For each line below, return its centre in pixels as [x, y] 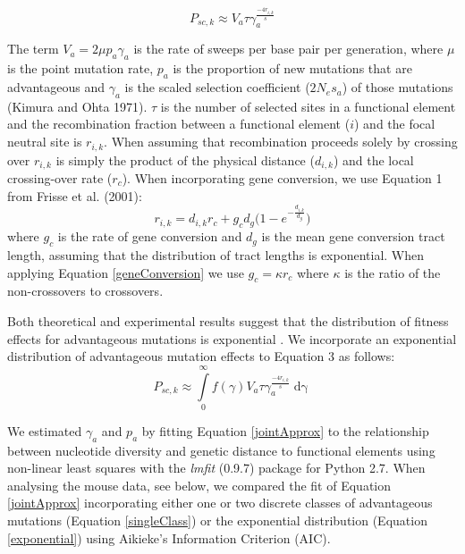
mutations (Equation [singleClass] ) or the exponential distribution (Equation [217, 520]
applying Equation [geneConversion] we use [126, 272]
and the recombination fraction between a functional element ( [179, 124]
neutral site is [45, 142]
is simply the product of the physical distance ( [185, 159]
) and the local [373, 159]
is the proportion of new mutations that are [292, 68]
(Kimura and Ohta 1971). [77, 106]
